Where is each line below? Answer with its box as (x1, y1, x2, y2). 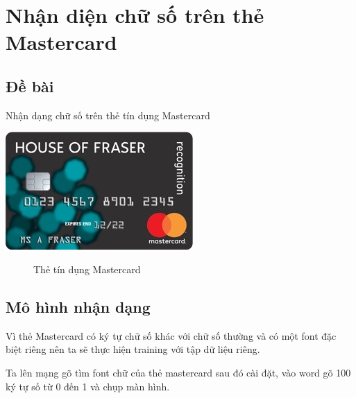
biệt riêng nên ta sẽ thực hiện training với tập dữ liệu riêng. (6, 342, 260, 356)
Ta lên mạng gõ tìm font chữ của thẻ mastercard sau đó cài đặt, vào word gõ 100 (6, 365, 351, 379)
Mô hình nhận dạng (6, 295, 151, 317)
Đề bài (6, 75, 54, 96)
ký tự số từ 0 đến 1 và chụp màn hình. (6, 379, 170, 393)
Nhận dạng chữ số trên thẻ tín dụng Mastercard (6, 107, 210, 122)
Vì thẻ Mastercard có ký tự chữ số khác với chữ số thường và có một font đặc (6, 328, 337, 343)
